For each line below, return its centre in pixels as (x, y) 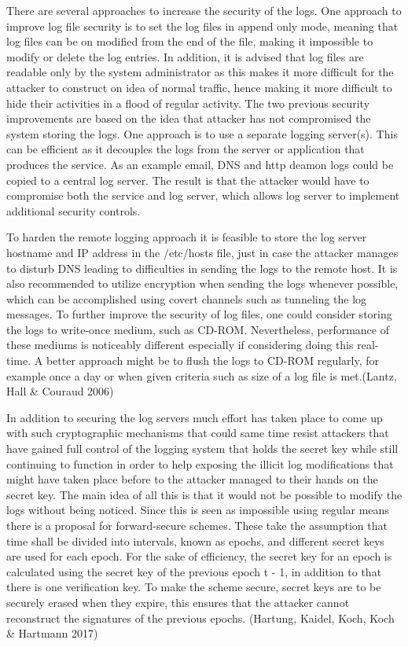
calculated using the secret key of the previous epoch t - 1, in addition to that (194, 571)
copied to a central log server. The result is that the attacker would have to (188, 180)
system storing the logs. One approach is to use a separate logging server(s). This (202, 133)
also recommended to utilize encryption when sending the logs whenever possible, (202, 283)
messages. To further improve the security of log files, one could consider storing (199, 314)
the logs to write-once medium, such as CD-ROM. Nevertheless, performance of (198, 329)
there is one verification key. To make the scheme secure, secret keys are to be (194, 587)
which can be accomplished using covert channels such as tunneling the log (187, 298)
